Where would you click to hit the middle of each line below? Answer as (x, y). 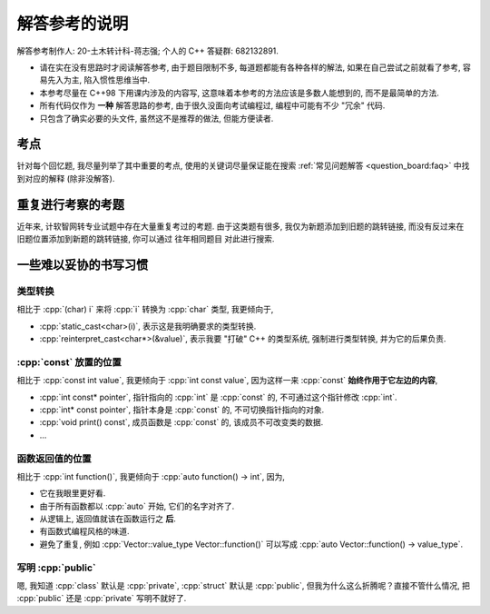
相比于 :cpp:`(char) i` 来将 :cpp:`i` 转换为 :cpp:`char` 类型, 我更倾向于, (145, 310)
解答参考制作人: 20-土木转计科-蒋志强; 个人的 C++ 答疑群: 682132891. (147, 51)
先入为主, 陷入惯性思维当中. (98, 80)
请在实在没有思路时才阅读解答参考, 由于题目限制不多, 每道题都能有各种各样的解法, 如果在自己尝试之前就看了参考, (250, 67)
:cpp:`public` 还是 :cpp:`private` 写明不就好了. (102, 599)
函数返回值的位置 (54, 459)
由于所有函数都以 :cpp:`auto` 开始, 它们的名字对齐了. (137, 506)
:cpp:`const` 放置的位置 (69, 361)
